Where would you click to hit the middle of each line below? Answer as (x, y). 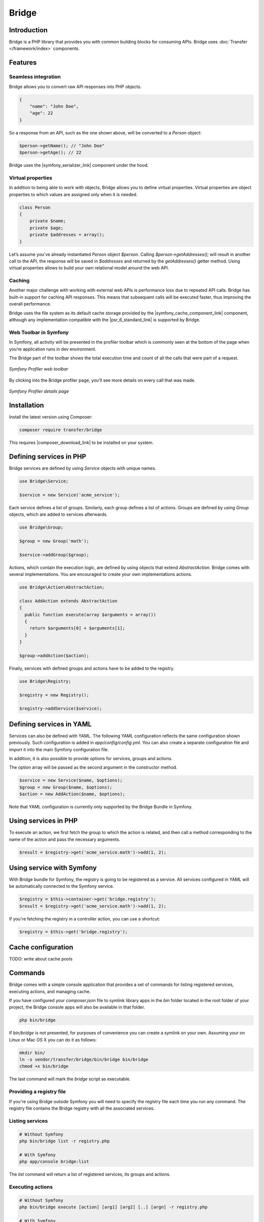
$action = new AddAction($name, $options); (72, 794)
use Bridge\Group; (41, 527)
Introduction (28, 30)
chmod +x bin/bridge (44, 1066)
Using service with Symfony (53, 868)
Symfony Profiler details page (39, 392)
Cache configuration (41, 948)
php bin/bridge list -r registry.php (65, 1141)
